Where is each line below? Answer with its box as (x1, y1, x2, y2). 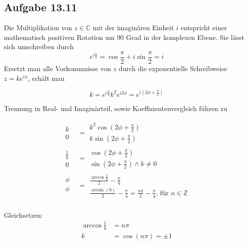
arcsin (91, 188, 104, 193)
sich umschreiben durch (4, 41, 74, 52)
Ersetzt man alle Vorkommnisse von (4, 63, 111, 74)
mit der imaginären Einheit (93, 22, 174, 33)
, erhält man (28, 73, 65, 83)
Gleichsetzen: (4, 209, 43, 220)
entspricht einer (181, 22, 227, 33)
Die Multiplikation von (4, 22, 72, 33)
